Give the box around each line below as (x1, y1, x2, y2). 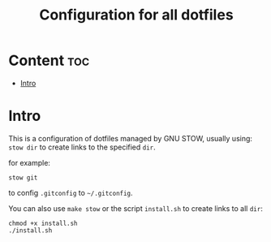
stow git (8, 173, 38, 182)
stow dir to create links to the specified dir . (8, 142, 156, 152)
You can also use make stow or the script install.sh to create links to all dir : (8, 203, 264, 213)
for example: (8, 158, 51, 167)
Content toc (8, 51, 90, 70)
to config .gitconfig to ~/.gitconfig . (8, 188, 133, 197)
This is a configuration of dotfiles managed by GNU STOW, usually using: (8, 133, 253, 143)
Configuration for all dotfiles (39, 6, 234, 24)
